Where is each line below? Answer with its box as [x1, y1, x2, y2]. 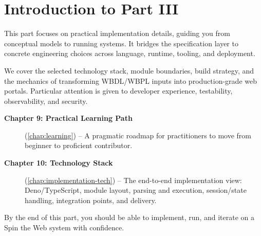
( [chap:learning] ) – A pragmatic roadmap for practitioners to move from [25, 130, 251, 140]
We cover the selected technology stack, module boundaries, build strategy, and [4, 65, 254, 76]
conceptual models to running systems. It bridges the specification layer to [4, 38, 238, 48]
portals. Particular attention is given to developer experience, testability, [4, 85, 233, 96]
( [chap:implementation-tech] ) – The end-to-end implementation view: [25, 174, 242, 185]
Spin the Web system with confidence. [4, 222, 124, 233]
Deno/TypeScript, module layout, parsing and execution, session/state [25, 185, 247, 195]
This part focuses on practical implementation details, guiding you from [4, 28, 230, 39]
